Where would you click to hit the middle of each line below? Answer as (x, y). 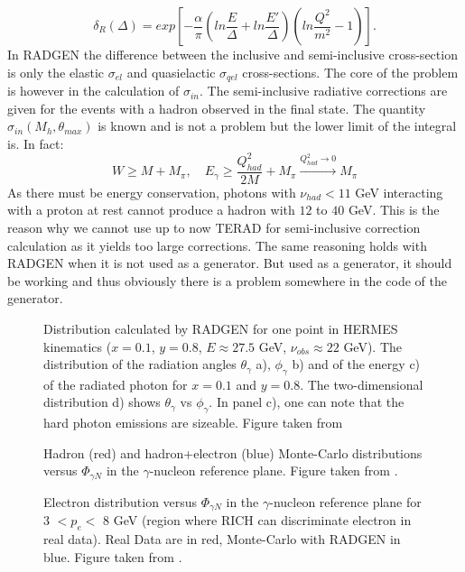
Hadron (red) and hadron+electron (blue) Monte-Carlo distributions (233, 452)
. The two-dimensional (362, 384)
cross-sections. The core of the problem (350, 72)
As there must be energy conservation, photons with (152, 192)
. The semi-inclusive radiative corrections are (324, 91)
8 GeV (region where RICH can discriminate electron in (257, 520)
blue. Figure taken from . (113, 556)
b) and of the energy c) (356, 364)
